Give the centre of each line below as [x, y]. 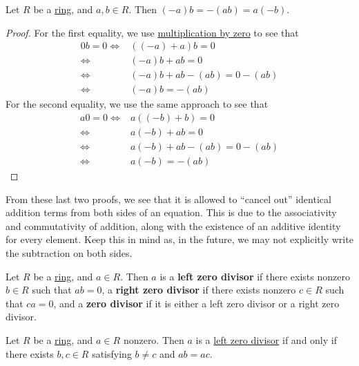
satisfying [112, 353]
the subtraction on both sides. [69, 253]
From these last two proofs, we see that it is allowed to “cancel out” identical [168, 199]
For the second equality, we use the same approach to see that [137, 104]
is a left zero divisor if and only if [266, 339]
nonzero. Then [154, 339]
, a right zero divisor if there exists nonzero [199, 290]
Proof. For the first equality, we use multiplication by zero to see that [152, 32]
